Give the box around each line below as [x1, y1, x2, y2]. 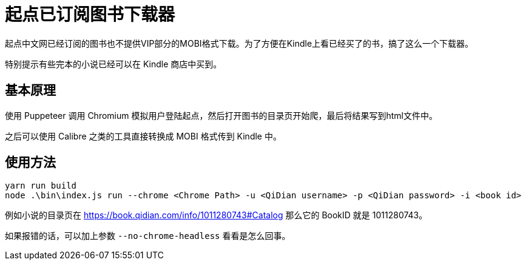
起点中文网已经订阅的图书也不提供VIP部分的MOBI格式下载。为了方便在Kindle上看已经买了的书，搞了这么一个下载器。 [5, 38, 474, 49]
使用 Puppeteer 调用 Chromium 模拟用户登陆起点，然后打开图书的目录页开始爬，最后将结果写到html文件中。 [5, 110, 437, 121]
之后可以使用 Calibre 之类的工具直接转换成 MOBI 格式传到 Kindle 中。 [5, 130, 282, 141]
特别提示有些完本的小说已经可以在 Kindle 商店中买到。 [5, 58, 222, 69]
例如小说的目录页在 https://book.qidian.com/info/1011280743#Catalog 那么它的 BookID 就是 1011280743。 [5, 210, 428, 221]
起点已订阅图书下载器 [5, 4, 175, 25]
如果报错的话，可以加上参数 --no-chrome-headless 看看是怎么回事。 [5, 230, 291, 241]
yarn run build [5, 181, 77, 191]
